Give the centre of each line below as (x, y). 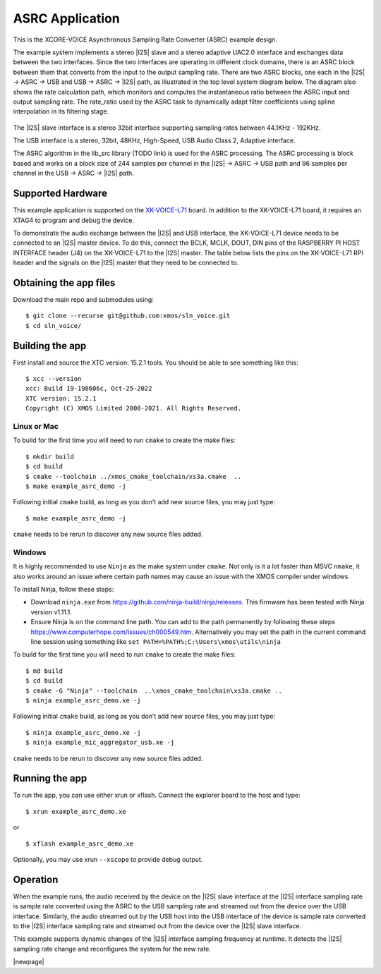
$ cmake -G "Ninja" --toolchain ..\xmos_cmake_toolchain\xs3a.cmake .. (154, 690)
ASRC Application (66, 18)
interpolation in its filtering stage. (61, 111)
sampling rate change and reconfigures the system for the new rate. (112, 949)
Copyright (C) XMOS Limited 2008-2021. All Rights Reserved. (133, 408)
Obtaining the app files (64, 282)
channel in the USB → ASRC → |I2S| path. (73, 174)
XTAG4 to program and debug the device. (73, 220)
